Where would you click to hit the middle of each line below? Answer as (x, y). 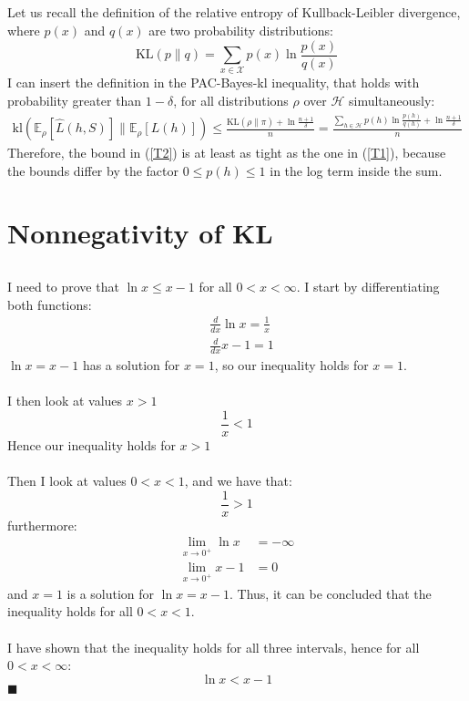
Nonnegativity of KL (140, 233)
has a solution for (131, 364)
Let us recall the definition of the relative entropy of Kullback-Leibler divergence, (234, 12)
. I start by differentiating (368, 287)
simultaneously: (392, 100)
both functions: (50, 304)
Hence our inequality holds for (92, 444)
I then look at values (65, 401)
